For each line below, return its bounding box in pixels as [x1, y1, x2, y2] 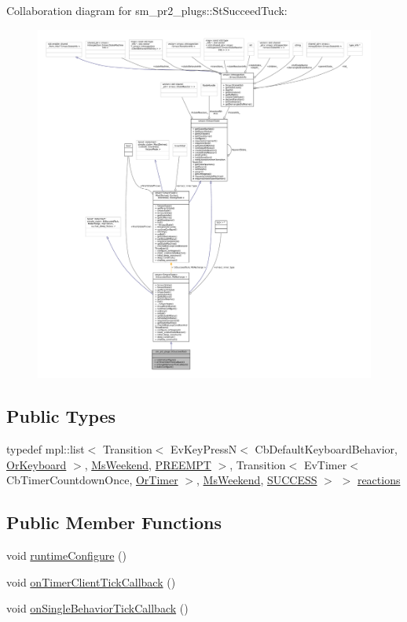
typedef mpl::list [6, 440, 85, 457]
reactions [357, 472, 401, 488]
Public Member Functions [6, 510, 222, 535]
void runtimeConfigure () [6, 546, 126, 563]
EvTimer [303, 456, 347, 472]
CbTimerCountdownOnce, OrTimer [6, 472, 178, 488]
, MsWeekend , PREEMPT [84, 456, 211, 472]
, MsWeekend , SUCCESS [196, 472, 317, 488]
